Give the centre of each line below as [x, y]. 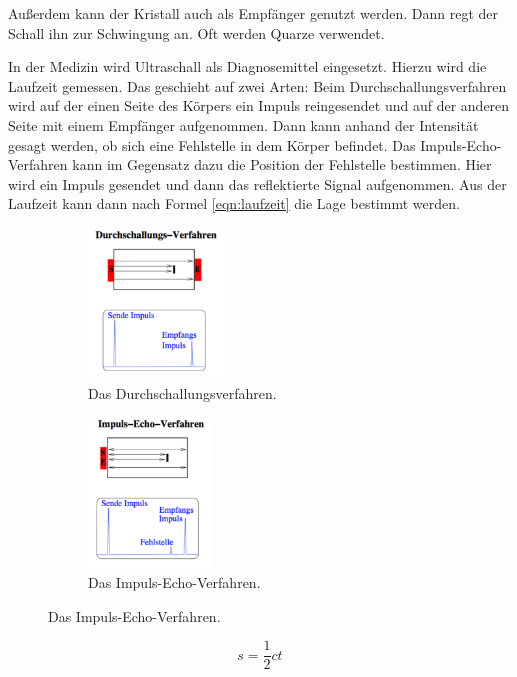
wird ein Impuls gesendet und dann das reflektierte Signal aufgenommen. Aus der [257, 183]
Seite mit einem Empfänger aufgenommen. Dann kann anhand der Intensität [243, 124]
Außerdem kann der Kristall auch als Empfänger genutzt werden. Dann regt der [253, 13]
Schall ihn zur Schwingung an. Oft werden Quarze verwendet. [196, 32]
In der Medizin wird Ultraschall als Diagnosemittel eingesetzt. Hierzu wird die [247, 66]
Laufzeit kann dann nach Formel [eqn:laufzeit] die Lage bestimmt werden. [234, 203]
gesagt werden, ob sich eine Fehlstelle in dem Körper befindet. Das [212, 144]
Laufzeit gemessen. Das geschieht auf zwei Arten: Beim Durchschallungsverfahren [257, 85]
